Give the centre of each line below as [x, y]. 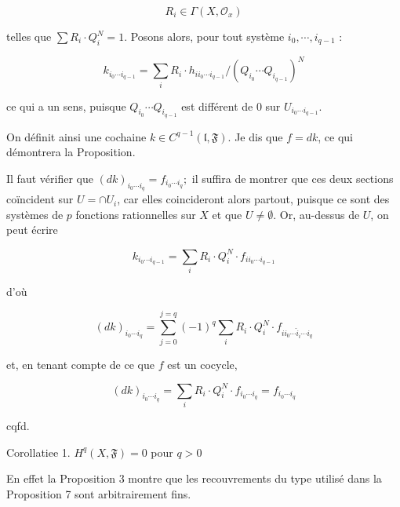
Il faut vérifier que [50, 179]
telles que [29, 36]
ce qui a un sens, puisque [66, 106]
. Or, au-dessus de [316, 214]
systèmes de [35, 214]
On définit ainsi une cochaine [76, 136]
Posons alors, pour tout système [207, 36]
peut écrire [32, 230]
